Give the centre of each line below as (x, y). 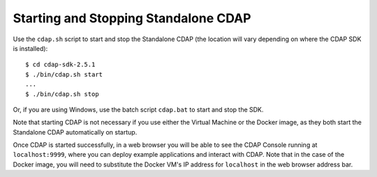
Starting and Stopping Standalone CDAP (132, 18)
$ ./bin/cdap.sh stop (62, 94)
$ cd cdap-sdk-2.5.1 (60, 65)
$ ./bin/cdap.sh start (64, 74)
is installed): (30, 48)
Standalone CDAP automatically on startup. (75, 132)
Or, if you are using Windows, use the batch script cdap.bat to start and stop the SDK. (138, 109)
